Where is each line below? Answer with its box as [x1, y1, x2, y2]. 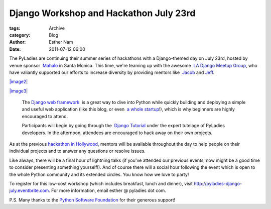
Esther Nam [49, 39, 73, 45]
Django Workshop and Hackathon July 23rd [9, 8, 196, 19]
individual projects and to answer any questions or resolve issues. [9, 148, 146, 154]
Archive [49, 25, 65, 31]
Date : [9, 46, 21, 52]
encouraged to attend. [22, 113, 68, 119]
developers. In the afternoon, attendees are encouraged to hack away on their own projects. [22, 130, 213, 136]
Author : [9, 39, 26, 45]
